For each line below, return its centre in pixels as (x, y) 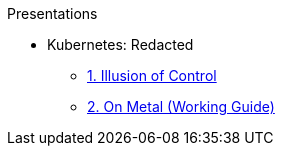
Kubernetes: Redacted (120, 44)
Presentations (52, 13)
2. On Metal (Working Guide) (181, 106)
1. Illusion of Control (152, 75)
